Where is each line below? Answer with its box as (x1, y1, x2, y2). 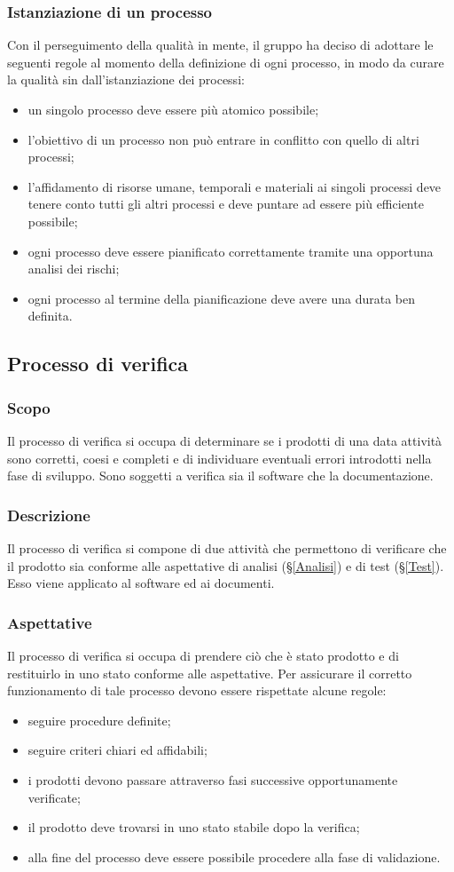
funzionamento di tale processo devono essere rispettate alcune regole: (7, 681, 387, 700)
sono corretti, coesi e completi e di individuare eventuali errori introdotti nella (7, 448, 432, 467)
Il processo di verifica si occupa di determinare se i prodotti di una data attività (7, 431, 442, 449)
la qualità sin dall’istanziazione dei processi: (7, 70, 245, 89)
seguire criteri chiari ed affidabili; (27, 741, 207, 759)
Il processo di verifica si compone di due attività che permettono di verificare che (7, 538, 447, 557)
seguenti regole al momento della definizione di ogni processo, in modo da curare (7, 52, 444, 71)
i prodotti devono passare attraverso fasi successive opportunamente (27, 770, 398, 789)
